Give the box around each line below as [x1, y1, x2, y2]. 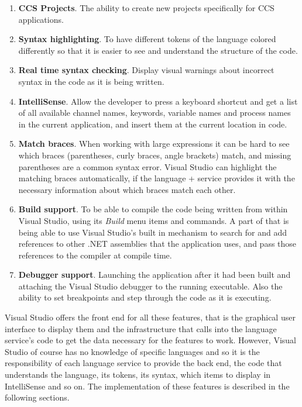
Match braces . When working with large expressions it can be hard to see [18, 137, 290, 150]
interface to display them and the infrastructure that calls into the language [5, 322, 277, 334]
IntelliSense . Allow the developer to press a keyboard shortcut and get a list [18, 95, 298, 107]
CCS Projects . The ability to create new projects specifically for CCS [18, 2, 274, 13]
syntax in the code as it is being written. [18, 75, 164, 87]
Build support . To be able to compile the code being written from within [18, 203, 288, 215]
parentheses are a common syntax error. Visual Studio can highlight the [18, 160, 277, 173]
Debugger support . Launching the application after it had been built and [18, 268, 291, 281]
